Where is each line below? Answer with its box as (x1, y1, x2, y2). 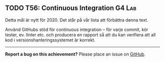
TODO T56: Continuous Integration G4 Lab (5, 4, 137, 12)
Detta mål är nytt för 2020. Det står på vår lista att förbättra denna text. (5, 17, 148, 23)
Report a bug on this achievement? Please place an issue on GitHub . (5, 51, 146, 57)
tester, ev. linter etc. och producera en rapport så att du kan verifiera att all (5, 31, 156, 37)
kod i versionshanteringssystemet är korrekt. (5, 37, 96, 43)
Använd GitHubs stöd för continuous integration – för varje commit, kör (5, 27, 148, 32)
